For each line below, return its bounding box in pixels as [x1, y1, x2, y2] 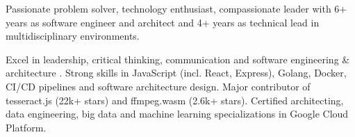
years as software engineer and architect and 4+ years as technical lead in [6, 15, 320, 29]
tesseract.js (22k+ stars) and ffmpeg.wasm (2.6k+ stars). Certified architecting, [6, 92, 344, 107]
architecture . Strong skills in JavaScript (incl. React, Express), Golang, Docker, [6, 65, 347, 80]
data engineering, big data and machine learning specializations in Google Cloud [6, 106, 349, 121]
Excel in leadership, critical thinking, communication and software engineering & [6, 51, 350, 66]
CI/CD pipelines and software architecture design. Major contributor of [6, 79, 311, 93]
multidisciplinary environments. [6, 29, 140, 43]
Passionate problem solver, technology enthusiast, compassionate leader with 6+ [6, 1, 347, 15]
